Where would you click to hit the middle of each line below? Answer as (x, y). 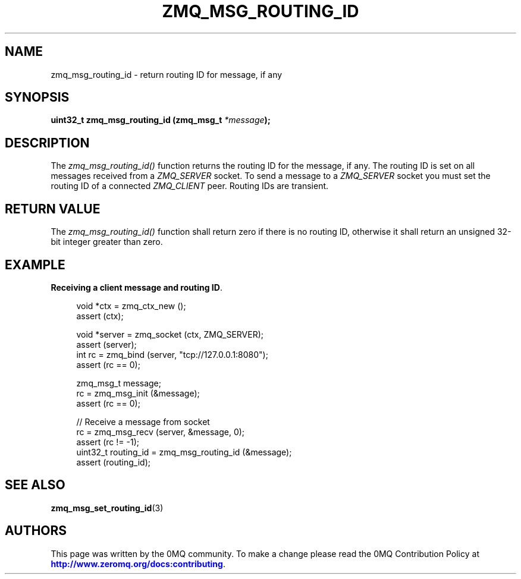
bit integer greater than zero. (107, 242)
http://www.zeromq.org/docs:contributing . (138, 564)
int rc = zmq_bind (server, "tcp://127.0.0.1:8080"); (172, 354)
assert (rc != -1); (108, 442)
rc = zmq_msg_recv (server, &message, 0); (161, 432)
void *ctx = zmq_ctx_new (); (131, 306)
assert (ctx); (100, 316)
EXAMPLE (35, 265)
